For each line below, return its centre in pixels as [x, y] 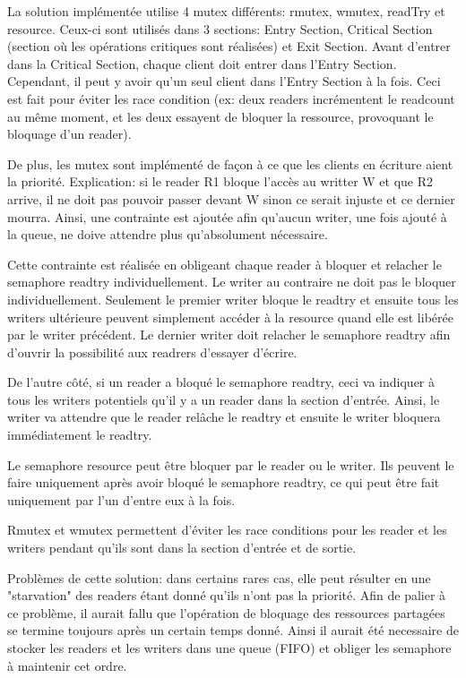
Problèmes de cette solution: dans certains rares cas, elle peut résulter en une [219, 577]
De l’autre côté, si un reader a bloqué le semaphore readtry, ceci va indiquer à [221, 382]
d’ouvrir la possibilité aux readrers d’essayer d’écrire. [152, 352]
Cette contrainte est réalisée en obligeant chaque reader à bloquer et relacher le [224, 264]
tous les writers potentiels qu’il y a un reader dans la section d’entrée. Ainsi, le [224, 399]
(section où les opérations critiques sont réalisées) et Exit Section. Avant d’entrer [229, 46]
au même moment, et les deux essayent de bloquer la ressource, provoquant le [220, 116]
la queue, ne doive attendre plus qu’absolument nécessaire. [168, 234]
